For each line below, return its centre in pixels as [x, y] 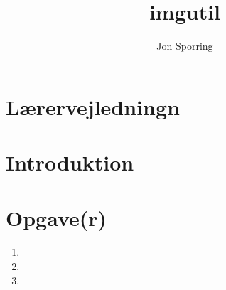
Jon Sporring [185, 46]
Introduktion [70, 162]
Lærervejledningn [93, 106]
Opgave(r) [56, 218]
